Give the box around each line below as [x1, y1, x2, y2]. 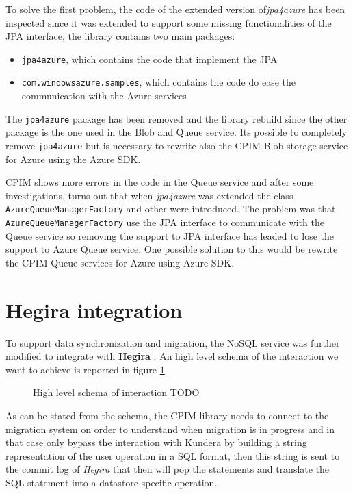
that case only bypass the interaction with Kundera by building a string [5, 435, 307, 449]
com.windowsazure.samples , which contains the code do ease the [21, 75, 296, 89]
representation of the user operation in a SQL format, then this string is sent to [5, 448, 340, 462]
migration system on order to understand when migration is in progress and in [5, 421, 335, 436]
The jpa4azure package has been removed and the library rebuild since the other [5, 111, 348, 125]
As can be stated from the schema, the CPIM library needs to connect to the [5, 408, 329, 422]
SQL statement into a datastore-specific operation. [5, 475, 218, 489]
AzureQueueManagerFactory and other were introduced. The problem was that [5, 201, 336, 216]
